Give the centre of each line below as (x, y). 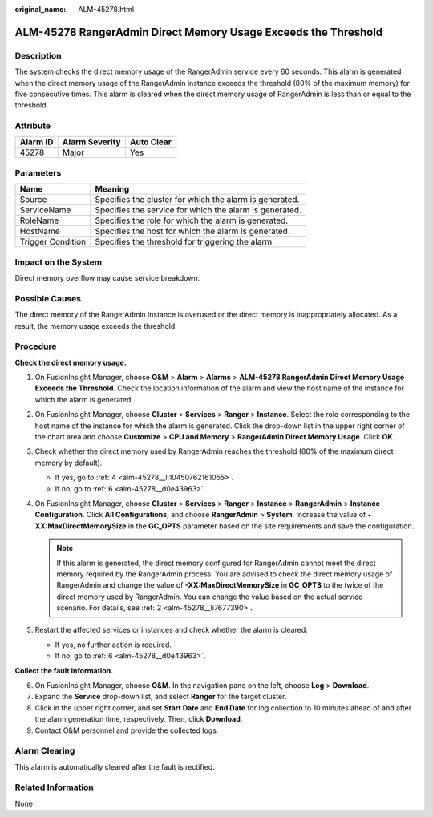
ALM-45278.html (106, 9)
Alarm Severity (91, 142)
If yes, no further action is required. (113, 645)
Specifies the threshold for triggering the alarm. (185, 242)
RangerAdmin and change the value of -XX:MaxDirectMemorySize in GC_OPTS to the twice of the (220, 585)
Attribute (33, 126)
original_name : (40, 9)
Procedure (36, 346)
